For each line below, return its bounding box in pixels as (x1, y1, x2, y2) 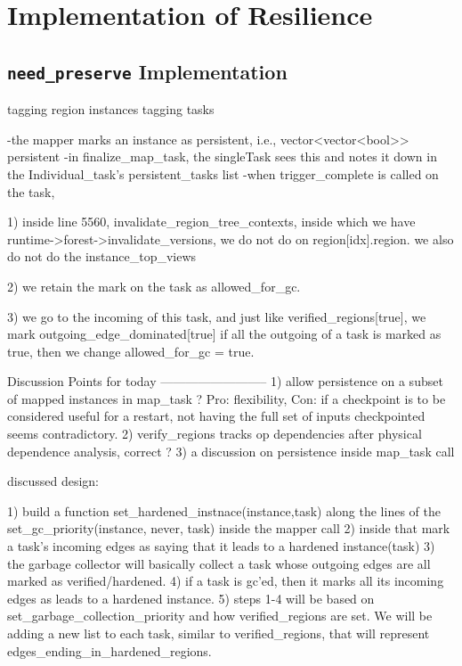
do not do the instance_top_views (7, 247, 197, 266)
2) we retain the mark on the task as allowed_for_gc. (7, 276, 301, 295)
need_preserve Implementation (7, 57, 288, 85)
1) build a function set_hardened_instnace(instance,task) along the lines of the (7, 501, 441, 520)
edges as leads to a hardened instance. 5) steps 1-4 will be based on (7, 588, 375, 607)
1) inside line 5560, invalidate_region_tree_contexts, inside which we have (7, 212, 416, 231)
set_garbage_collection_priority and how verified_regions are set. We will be (7, 606, 433, 625)
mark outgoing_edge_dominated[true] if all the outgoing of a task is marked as (7, 325, 442, 343)
